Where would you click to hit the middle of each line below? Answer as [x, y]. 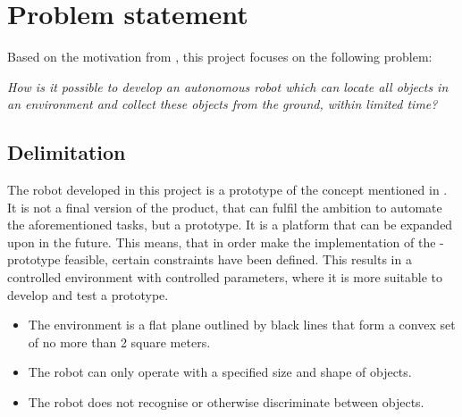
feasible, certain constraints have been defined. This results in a [238, 259]
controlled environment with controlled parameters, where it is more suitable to [225, 277]
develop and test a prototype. [88, 294]
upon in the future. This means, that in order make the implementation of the [222, 242]
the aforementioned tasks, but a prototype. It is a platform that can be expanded [230, 225]
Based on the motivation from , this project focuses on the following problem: [220, 57]
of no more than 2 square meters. [119, 342]
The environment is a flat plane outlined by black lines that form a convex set [242, 325]
